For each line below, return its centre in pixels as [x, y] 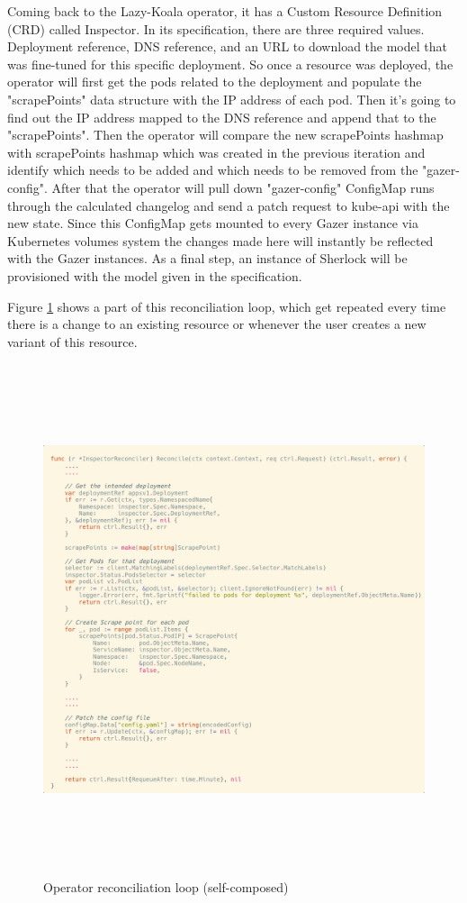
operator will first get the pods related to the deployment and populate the [215, 82]
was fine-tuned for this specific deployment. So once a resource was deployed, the [230, 64]
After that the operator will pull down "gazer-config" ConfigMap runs [243, 187]
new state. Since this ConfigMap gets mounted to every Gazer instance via [213, 223]
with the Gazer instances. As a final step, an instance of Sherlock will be [207, 258]
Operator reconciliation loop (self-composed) [166, 886]
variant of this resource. [72, 341]
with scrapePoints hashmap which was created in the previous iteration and [216, 152]
